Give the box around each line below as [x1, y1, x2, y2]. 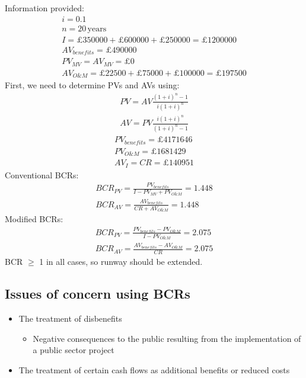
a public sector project [33, 344, 114, 356]
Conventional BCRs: [5, 168, 79, 181]
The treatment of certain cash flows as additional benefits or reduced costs [18, 363, 290, 376]
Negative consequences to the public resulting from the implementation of [33, 332, 301, 344]
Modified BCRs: [5, 213, 63, 225]
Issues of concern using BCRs [5, 284, 190, 303]
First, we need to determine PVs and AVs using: [5, 79, 180, 91]
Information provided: [5, 2, 84, 14]
